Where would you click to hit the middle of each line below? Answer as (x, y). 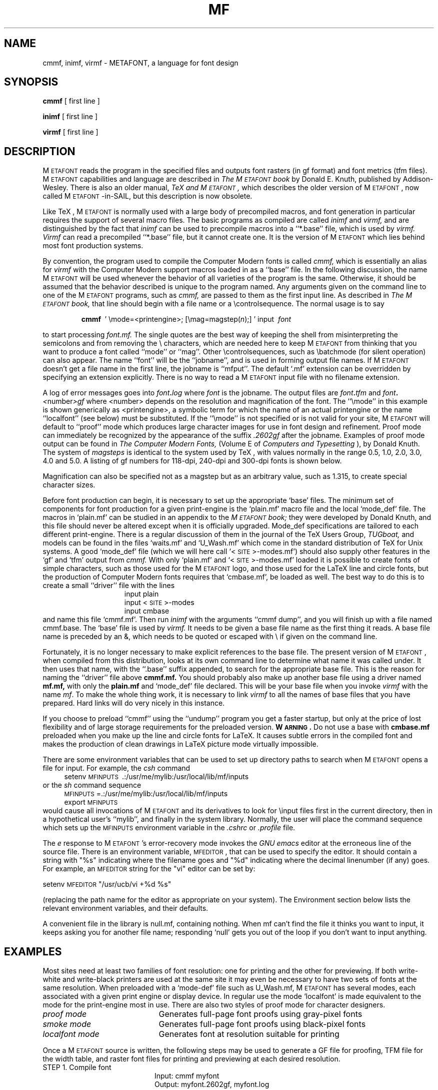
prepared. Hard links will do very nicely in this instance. (134, 703)
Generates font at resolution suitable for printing (249, 1034)
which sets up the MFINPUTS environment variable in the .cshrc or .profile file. (169, 828)
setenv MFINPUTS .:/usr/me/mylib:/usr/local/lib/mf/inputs (156, 777)
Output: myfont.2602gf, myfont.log (212, 1084)
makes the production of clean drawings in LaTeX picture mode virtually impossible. (180, 744)
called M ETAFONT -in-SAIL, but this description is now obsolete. (147, 196)
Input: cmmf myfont (187, 1076)
